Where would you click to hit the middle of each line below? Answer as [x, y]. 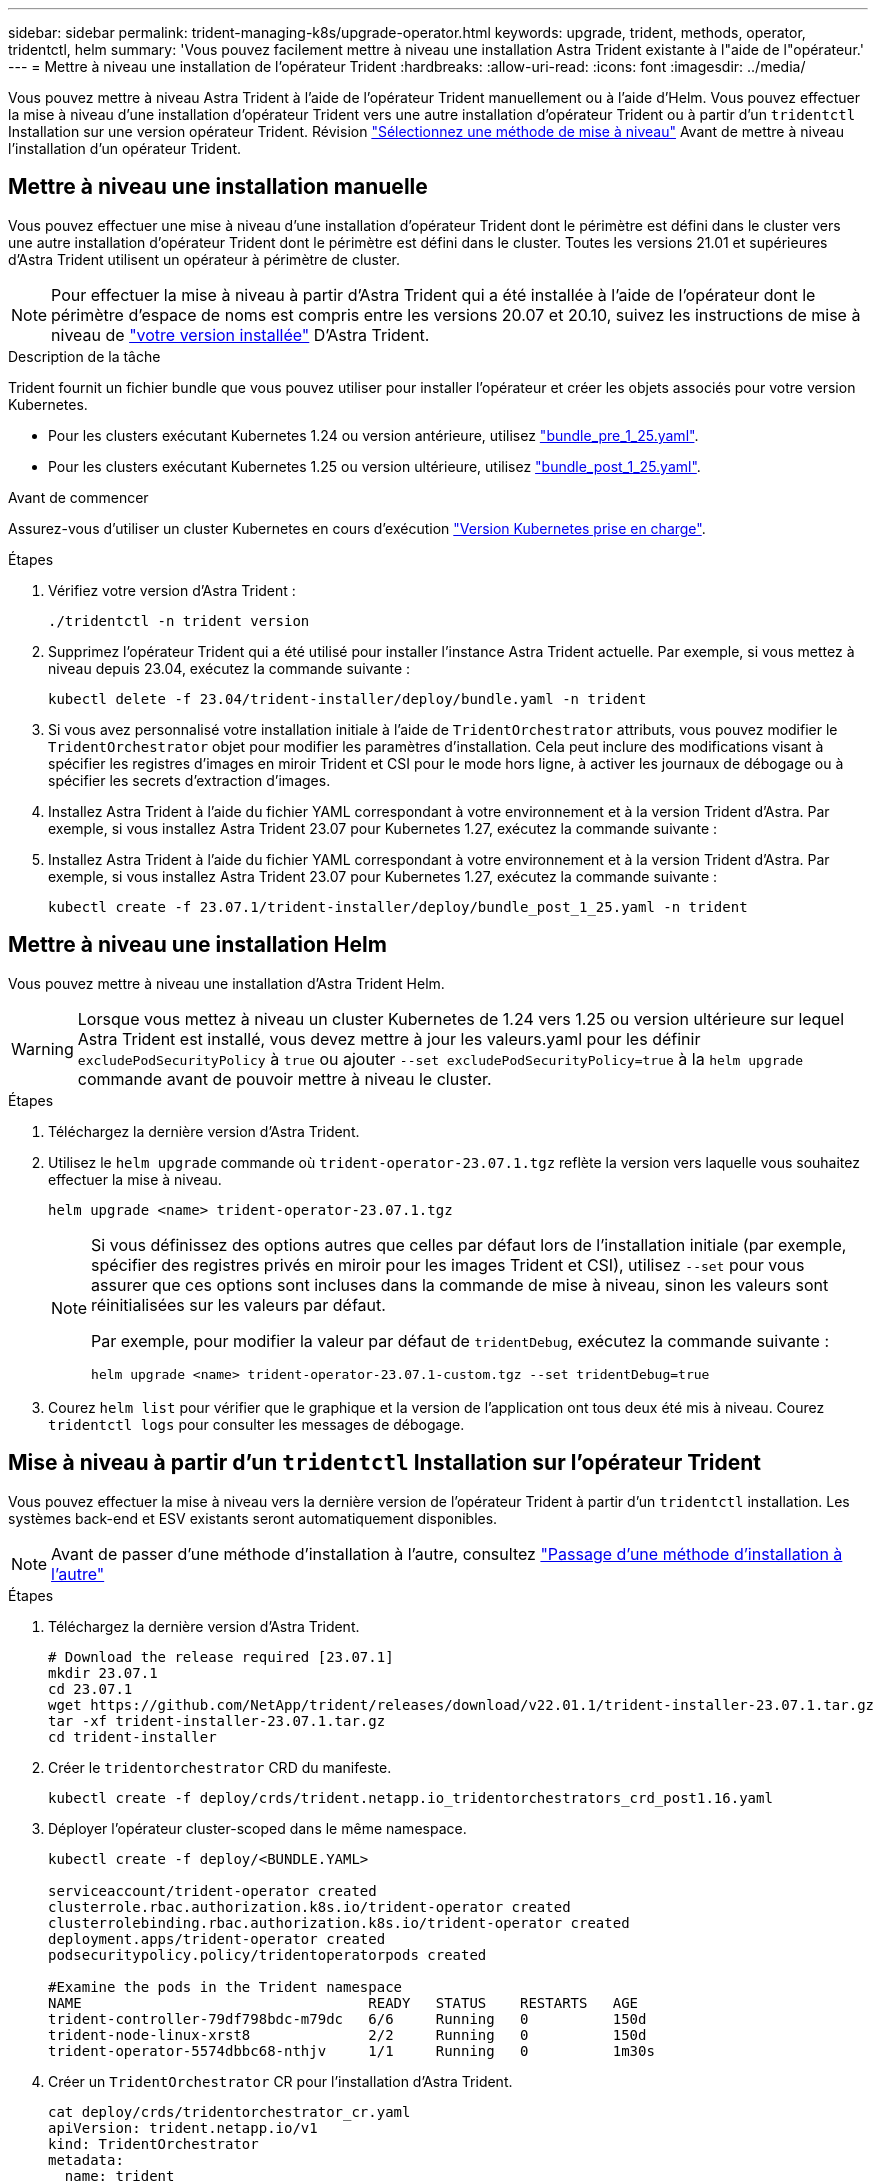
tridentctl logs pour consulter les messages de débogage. [256, 1424]
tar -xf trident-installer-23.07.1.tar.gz [217, 1720]
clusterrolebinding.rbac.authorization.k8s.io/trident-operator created [339, 1922]
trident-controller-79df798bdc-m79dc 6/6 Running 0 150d [347, 2018]
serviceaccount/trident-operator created [212, 1890]
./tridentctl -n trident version [179, 620]
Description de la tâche [84, 356]
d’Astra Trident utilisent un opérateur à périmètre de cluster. [204, 259]
